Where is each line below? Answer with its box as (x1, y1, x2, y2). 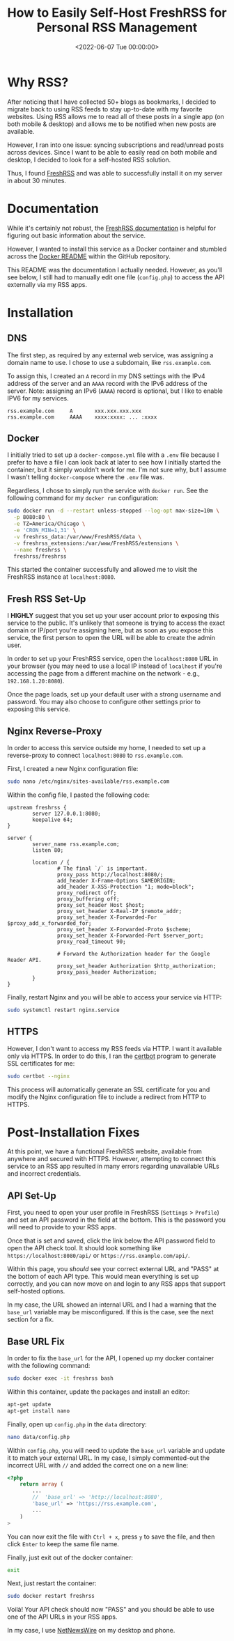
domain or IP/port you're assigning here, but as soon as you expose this (7, 626, 214, 635)
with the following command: (7, 1362, 91, 1370)
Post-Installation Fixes (7, 1124, 140, 1140)
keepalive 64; (32, 816, 73, 823)
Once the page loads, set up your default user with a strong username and (7, 690, 221, 699)
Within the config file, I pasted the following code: (7, 791, 150, 799)
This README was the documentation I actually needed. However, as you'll (7, 265, 223, 274)
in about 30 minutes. (7, 176, 66, 185)
